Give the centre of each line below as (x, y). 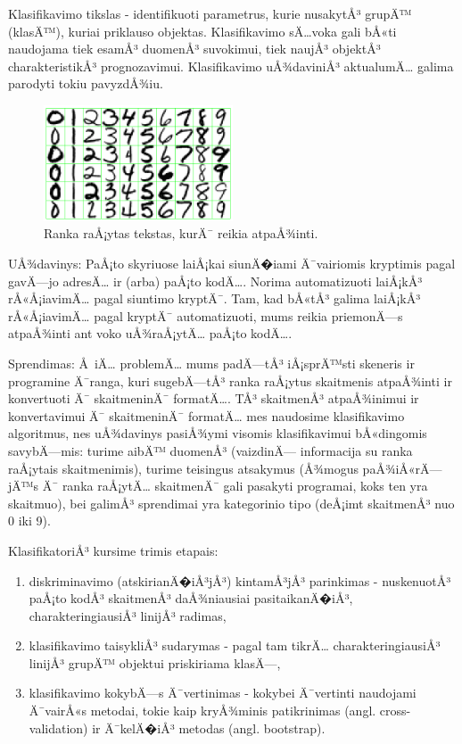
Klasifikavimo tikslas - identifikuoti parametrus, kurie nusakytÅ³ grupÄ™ (210, 13)
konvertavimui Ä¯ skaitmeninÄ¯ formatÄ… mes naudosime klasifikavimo (206, 415)
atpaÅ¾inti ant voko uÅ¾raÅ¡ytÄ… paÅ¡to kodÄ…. (150, 333)
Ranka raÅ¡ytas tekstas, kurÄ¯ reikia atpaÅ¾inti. (181, 233)
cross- (395, 711)
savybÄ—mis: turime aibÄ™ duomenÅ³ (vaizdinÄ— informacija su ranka (210, 450)
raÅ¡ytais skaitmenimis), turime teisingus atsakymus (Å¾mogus (183, 468)
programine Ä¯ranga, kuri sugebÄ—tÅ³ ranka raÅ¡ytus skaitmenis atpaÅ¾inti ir (230, 380)
